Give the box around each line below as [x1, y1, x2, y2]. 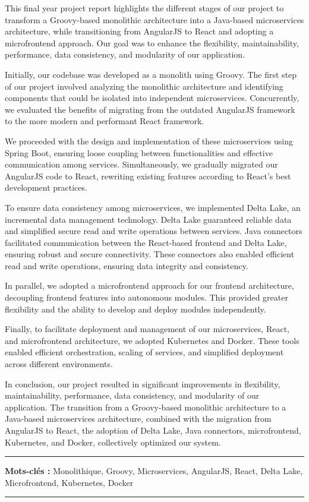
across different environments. [5, 358, 113, 370]
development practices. [5, 181, 87, 194]
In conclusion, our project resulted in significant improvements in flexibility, [5, 377, 280, 390]
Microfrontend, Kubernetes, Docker [5, 476, 134, 488]
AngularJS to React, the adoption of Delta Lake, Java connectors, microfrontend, [5, 424, 301, 436]
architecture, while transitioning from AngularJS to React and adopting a [5, 25, 274, 37]
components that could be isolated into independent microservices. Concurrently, [5, 91, 299, 104]
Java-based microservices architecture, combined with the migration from [5, 412, 272, 425]
